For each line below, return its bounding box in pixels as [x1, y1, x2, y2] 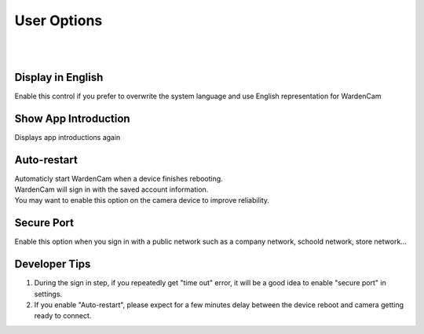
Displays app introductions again [14, 132, 121, 141]
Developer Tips [14, 258, 91, 271]
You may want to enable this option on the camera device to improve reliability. [14, 196, 270, 205]
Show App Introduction [14, 112, 130, 125]
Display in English [14, 71, 104, 84]
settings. [34, 289, 63, 299]
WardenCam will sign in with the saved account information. [14, 185, 209, 194]
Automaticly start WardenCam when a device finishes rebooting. [14, 174, 223, 183]
